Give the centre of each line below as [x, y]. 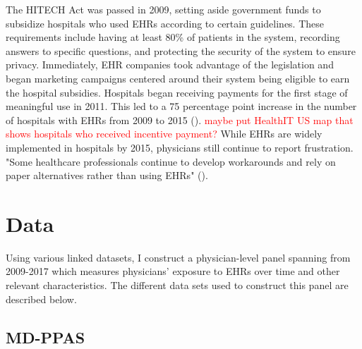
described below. [41, 299]
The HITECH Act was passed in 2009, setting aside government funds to [163, 9]
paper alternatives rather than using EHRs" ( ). [107, 175]
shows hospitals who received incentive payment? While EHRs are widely [164, 134]
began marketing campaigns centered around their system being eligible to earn [178, 78]
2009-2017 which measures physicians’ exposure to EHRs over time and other [173, 271]
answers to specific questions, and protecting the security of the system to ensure [181, 50]
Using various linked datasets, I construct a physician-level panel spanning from [178, 257]
